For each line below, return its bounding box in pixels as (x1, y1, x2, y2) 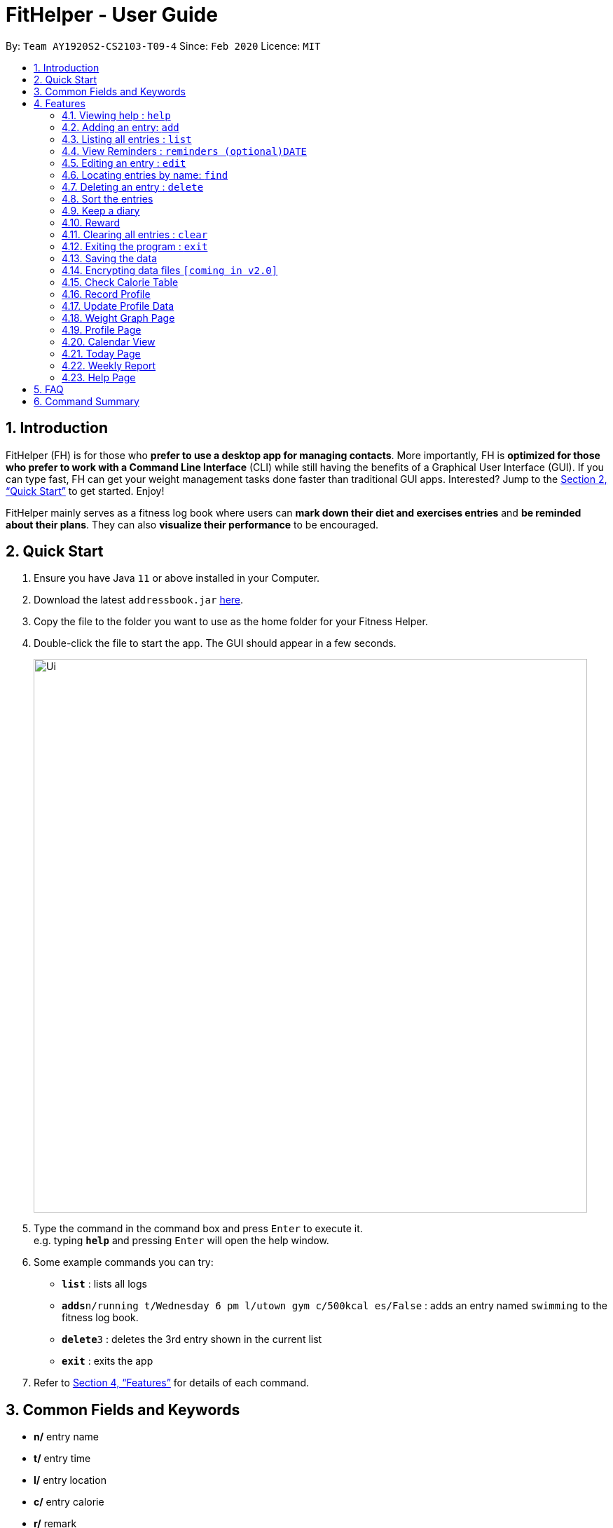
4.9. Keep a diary (62, 204, 140, 217)
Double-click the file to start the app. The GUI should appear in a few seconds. (34, 637, 397, 650)
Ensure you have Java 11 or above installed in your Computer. (34, 572, 320, 585)
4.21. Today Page (62, 347, 141, 360)
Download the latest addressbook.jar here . (34, 594, 244, 606)
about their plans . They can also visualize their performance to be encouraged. (6, 518, 379, 531)
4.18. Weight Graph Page (62, 311, 175, 324)
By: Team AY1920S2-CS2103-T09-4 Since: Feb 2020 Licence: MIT (6, 39, 321, 52)
